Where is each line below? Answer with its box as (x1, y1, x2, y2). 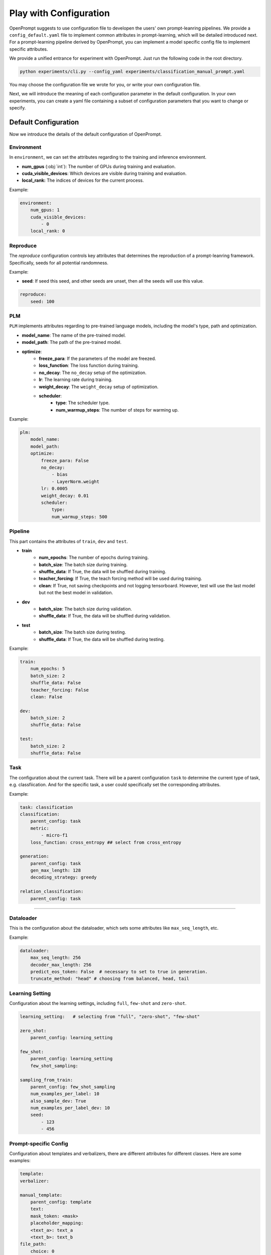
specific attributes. (9, 46, 48, 52)
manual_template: (20, 1192, 63, 1198)
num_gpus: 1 (30, 207, 60, 213)
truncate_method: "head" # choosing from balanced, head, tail (30, 976, 190, 981)
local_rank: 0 (30, 228, 65, 234)
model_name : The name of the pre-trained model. (22, 332, 126, 338)
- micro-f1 (41, 832, 68, 838)
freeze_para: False (41, 457, 89, 463)
